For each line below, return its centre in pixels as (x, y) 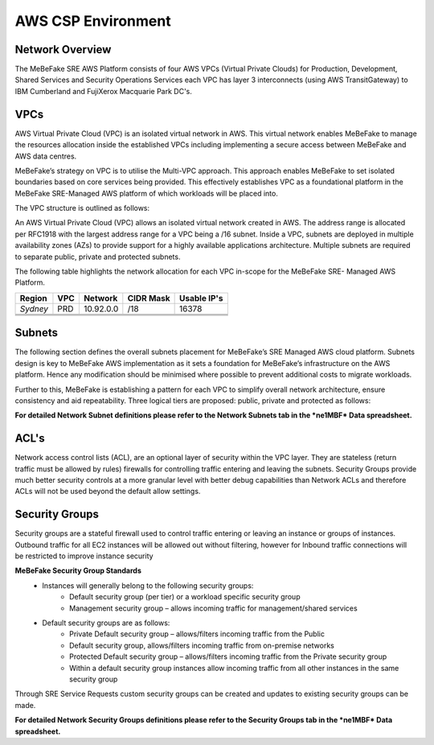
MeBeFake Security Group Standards (78, 570)
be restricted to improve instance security (84, 556)
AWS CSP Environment (93, 21)
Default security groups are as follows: (106, 623)
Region (33, 298)
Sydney (34, 308)
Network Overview (63, 49)
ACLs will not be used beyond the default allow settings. (108, 492)
